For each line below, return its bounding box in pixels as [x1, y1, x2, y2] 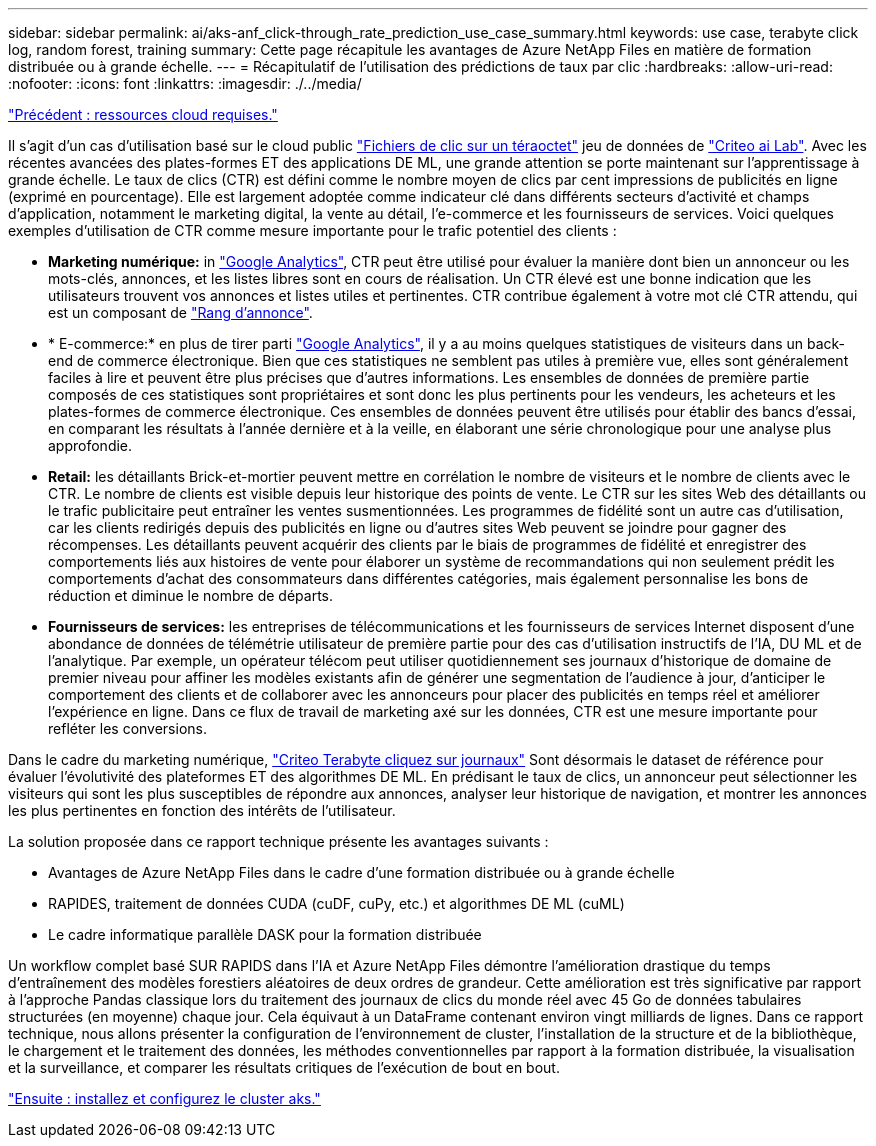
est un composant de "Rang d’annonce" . [48, 304, 313, 321]
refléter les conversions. [48, 720, 207, 737]
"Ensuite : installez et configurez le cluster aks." [8, 1090, 321, 1107]
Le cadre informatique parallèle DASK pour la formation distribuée [48, 926, 482, 943]
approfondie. [48, 437, 133, 454]
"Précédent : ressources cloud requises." [8, 106, 278, 123]
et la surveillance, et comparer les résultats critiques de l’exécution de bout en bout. [8, 1059, 560, 1076]
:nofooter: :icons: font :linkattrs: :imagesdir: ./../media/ [8, 75, 362, 92]
